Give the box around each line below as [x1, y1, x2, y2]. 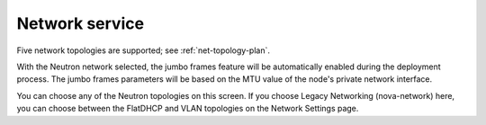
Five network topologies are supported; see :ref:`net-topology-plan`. [16, 45, 270, 56]
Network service [16, 13, 144, 33]
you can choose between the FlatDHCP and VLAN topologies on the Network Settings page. [16, 103, 359, 114]
